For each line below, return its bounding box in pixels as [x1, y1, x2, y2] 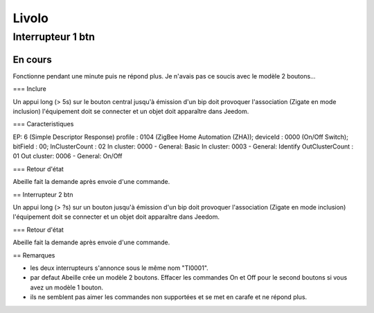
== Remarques [12, 251, 55, 260]
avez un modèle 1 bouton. [30, 283, 104, 291]
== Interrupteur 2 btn [12, 190, 73, 198]
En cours [12, 53, 52, 65]
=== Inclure [12, 85, 46, 93]
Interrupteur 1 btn [12, 31, 95, 43]
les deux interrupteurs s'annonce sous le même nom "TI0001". [30, 264, 209, 272]
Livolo [12, 10, 48, 26]
